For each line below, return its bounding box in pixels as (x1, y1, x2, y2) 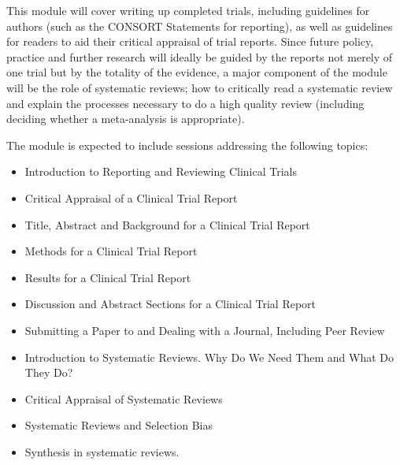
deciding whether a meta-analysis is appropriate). (6, 110, 245, 127)
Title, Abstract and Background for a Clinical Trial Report (24, 216, 310, 232)
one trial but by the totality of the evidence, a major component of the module (6, 64, 387, 80)
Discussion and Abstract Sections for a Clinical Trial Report (24, 296, 317, 312)
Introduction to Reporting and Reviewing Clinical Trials (24, 163, 297, 180)
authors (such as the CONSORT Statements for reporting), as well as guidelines (6, 17, 393, 34)
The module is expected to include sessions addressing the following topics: (6, 136, 369, 153)
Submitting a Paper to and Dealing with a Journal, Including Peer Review (24, 322, 385, 338)
